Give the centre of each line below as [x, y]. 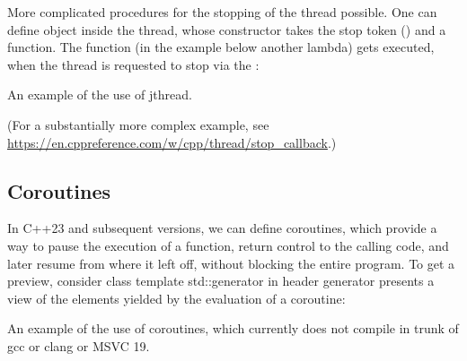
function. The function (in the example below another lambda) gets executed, [221, 47]
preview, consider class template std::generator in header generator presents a [221, 281]
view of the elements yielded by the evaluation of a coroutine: [176, 298]
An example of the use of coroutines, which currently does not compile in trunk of [233, 328]
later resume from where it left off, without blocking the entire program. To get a [231, 263]
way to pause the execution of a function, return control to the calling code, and [228, 245]
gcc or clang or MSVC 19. [79, 345]
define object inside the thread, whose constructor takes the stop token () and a [227, 29]
